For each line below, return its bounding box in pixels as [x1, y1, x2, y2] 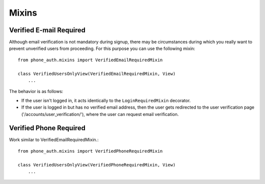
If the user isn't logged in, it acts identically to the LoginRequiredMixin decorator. [21, 97, 191, 103]
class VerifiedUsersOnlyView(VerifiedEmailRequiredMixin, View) [18, 71, 176, 76]
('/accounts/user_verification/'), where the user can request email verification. [21, 111, 179, 117]
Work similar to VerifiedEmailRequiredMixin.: [9, 137, 99, 143]
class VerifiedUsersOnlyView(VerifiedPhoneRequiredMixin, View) [18, 162, 176, 167]
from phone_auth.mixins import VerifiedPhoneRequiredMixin [18, 148, 163, 154]
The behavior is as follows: [9, 89, 63, 94]
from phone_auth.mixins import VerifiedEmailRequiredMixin [18, 57, 163, 63]
